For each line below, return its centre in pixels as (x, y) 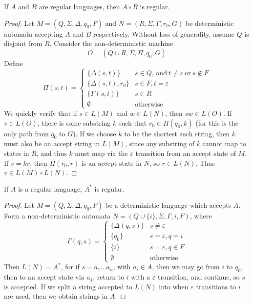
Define (13, 63)
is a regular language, (50, 188)
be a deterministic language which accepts (168, 205)
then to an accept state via (44, 277)
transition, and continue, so (199, 277)
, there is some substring (74, 122)
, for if (70, 267)
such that (133, 122)
